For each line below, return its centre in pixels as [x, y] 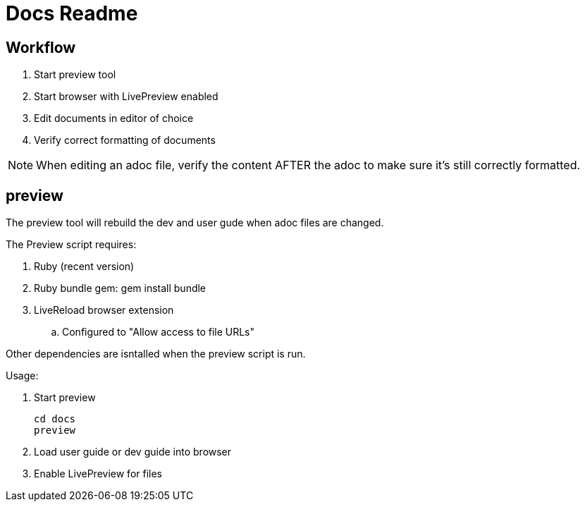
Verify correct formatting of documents [125, 140]
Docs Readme [72, 13]
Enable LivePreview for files [98, 474]
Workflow [41, 47]
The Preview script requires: [71, 245]
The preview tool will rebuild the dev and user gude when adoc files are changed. [195, 223]
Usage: [22, 376]
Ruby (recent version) [84, 267]
